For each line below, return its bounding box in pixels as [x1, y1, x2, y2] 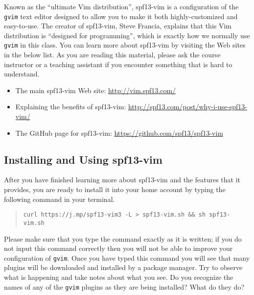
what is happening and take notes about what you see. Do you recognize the [4, 271, 233, 282]
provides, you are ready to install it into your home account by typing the [4, 184, 226, 195]
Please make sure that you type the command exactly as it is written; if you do [4, 233, 242, 244]
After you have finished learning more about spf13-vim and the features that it [4, 174, 241, 185]
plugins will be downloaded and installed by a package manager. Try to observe [4, 262, 243, 272]
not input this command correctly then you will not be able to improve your [4, 243, 233, 253]
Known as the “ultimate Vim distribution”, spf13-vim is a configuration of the [4, 1, 239, 11]
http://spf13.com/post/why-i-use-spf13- [128, 101, 247, 112]
